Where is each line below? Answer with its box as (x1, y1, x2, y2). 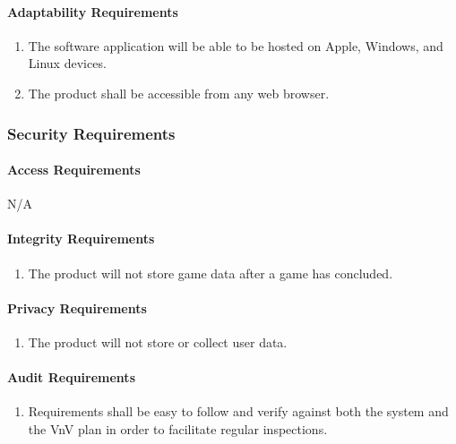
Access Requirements (7, 160, 141, 179)
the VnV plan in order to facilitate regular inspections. (28, 419, 328, 438)
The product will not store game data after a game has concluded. (28, 263, 393, 282)
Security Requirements (7, 122, 176, 144)
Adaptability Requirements (7, 2, 178, 21)
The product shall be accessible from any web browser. (28, 83, 330, 102)
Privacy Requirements (7, 298, 147, 317)
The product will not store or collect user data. (28, 333, 288, 351)
